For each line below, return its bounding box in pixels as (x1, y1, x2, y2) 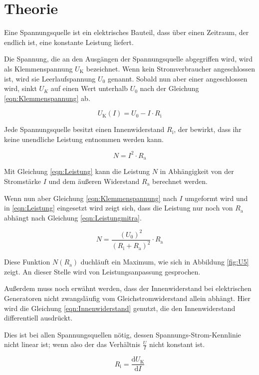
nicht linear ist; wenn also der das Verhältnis (4, 339, 141, 349)
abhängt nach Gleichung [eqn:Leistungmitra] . (4, 212, 142, 222)
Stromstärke (4, 176, 41, 186)
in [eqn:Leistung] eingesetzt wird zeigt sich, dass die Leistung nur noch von (4, 202, 233, 213)
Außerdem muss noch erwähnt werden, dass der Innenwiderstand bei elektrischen (4, 283, 252, 293)
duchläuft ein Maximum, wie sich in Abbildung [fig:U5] (80, 256, 249, 267)
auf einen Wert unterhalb (50, 83, 128, 93)
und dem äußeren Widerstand (48, 176, 140, 186)
